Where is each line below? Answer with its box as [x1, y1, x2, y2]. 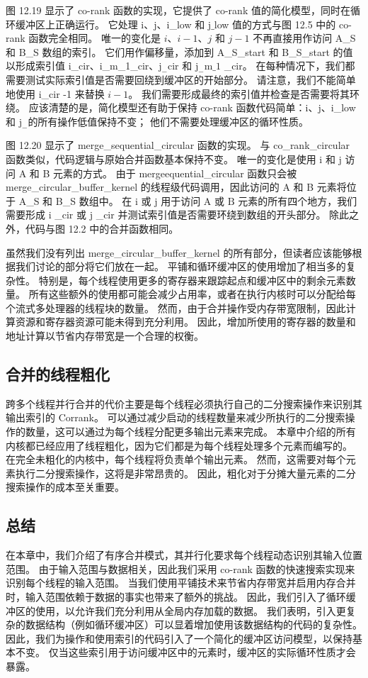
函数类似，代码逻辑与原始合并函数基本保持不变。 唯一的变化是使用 [6, 151, 316, 166]
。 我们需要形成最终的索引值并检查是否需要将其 [128, 86, 350, 101]
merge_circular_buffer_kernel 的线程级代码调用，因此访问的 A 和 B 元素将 [6, 179, 347, 194]
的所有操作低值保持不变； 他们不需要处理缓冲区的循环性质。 [28, 113, 309, 128]
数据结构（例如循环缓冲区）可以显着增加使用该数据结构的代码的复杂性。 [25, 617, 362, 632]
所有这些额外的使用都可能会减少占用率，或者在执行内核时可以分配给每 [28, 287, 356, 301]
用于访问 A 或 [161, 193, 224, 208]
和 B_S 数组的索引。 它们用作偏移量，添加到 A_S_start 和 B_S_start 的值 [6, 44, 353, 59]
